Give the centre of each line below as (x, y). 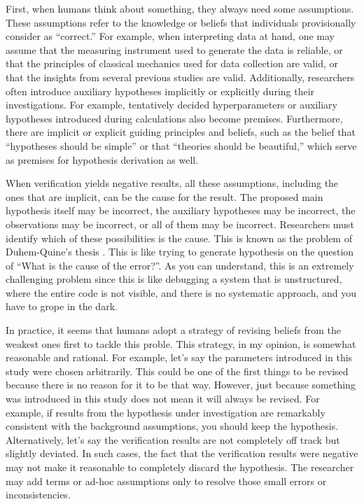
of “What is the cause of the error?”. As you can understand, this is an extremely (180, 265)
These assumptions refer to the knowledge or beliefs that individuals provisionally (181, 22)
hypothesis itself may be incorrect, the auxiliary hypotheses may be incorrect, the (181, 210)
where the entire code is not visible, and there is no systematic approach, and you (181, 292)
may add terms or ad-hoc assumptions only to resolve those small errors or (166, 481)
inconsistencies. (38, 495)
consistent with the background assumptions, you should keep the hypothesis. (172, 426)
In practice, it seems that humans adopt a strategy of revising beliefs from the (173, 330)
